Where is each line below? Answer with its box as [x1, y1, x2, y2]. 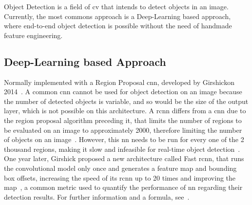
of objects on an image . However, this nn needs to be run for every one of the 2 [4, 134, 244, 144]
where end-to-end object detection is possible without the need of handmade [4, 20, 232, 31]
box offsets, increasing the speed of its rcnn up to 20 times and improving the [4, 172, 236, 183]
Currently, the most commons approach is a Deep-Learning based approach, [4, 11, 231, 21]
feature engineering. [4, 30, 63, 40]
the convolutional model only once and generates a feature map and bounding [4, 163, 237, 173]
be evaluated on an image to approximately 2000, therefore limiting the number [4, 124, 242, 135]
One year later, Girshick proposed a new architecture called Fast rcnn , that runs [4, 153, 244, 164]
